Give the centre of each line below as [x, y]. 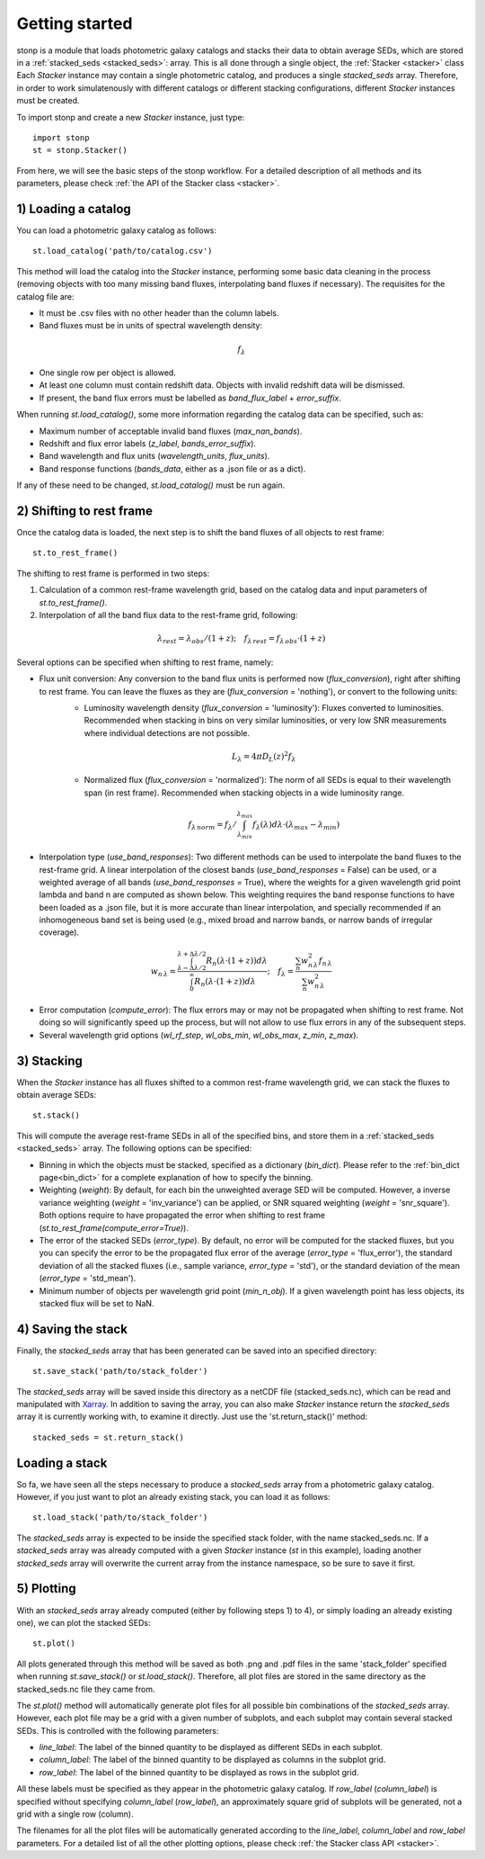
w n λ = [163, 972]
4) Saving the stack [72, 1329]
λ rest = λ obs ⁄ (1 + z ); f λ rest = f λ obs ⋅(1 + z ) [242, 640]
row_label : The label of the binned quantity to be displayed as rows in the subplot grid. [199, 1772]
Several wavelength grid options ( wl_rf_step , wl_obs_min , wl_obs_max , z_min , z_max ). [199, 1035]
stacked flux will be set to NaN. [97, 1303]
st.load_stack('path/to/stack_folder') [120, 1518]
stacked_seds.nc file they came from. [86, 1689]
